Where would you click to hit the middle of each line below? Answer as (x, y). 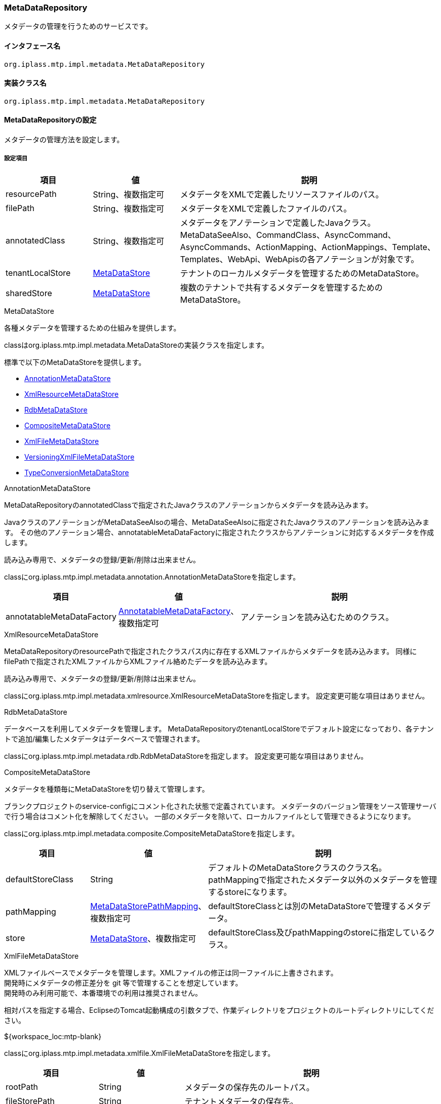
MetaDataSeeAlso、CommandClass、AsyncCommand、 (288, 235)
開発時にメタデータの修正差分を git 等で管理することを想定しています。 (123, 983)
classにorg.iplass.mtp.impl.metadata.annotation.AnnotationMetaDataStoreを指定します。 (152, 577)
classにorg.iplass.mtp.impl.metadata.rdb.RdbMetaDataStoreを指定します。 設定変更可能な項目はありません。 (186, 756)
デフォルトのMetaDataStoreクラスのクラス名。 (297, 867)
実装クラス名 (25, 83)
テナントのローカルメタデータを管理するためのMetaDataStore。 (302, 273)
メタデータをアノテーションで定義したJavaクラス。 (278, 222)
